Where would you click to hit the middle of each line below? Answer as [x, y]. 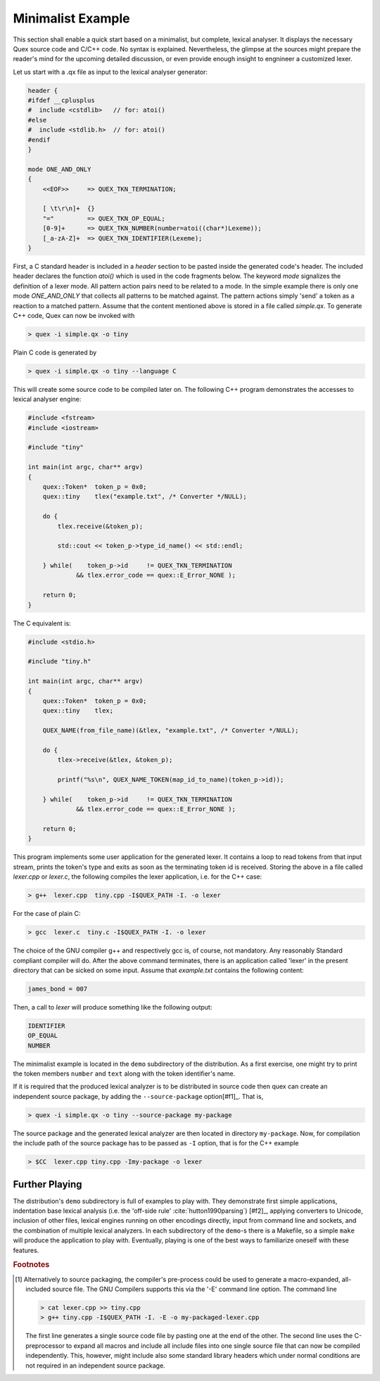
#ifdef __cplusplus [61, 101]
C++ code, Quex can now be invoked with [74, 315]
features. [26, 1250]
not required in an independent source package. [95, 1366]
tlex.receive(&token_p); [100, 526]
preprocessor [45, 1345]
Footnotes [31, 1265]
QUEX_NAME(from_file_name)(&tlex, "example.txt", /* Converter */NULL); [171, 731]
